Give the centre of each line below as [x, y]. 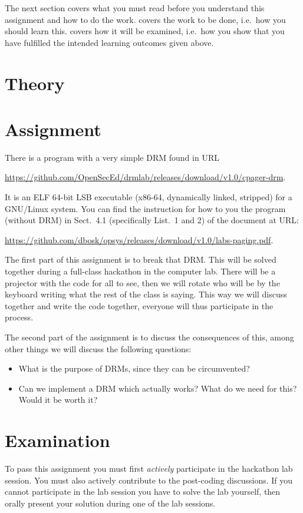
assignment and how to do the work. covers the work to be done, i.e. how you [145, 19]
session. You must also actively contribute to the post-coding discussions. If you [149, 480]
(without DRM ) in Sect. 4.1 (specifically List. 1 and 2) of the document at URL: [152, 220]
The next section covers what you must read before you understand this [135, 8]
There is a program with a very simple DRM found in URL [112, 157]
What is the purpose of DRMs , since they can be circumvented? [134, 368]
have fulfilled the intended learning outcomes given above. [109, 42]
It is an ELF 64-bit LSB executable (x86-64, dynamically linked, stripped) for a [149, 197]
